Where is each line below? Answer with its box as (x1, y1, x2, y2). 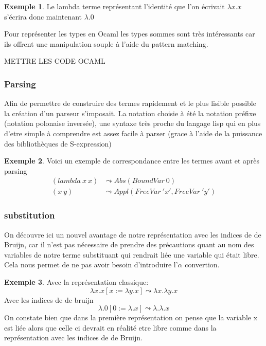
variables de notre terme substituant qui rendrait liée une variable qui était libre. (4, 249, 259, 260)
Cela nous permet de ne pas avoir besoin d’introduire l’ (4, 259, 178, 270)
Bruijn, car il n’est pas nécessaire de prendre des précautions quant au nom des (4, 239, 254, 250)
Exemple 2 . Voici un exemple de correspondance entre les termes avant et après (4, 155, 260, 166)
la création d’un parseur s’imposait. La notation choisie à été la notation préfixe (4, 107, 256, 118)
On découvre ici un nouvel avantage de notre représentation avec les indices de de (4, 229, 261, 240)
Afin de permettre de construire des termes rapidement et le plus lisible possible (4, 98, 256, 108)
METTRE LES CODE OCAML (4, 56, 105, 66)
